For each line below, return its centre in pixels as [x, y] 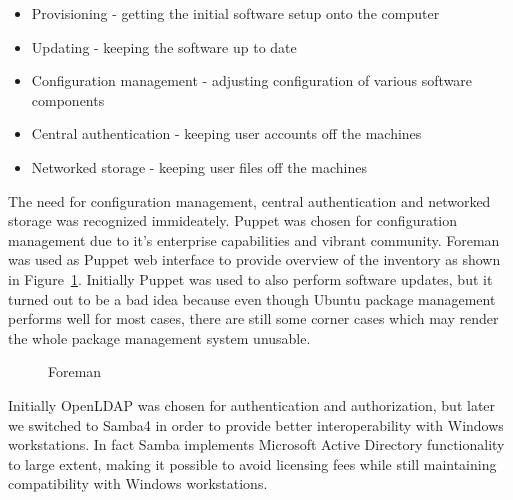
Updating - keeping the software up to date [164, 46]
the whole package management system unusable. [159, 337]
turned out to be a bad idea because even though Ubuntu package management [252, 298]
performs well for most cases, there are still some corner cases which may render [253, 318]
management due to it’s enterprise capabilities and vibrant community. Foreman [254, 239]
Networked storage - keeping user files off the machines [199, 166]
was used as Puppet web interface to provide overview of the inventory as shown [254, 259]
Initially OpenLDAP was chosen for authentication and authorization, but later [252, 404]
